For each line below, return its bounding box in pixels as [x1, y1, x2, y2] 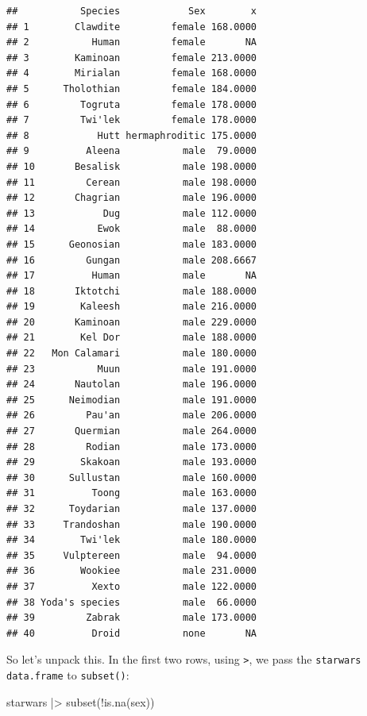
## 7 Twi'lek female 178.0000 [6, 114, 257, 126]
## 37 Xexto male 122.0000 [6, 580, 257, 592]
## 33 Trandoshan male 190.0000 [6, 518, 257, 530]
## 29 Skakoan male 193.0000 [6, 456, 257, 468]
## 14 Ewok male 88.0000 [6, 223, 257, 235]
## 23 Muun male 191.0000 [6, 363, 257, 375]
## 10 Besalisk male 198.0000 [6, 160, 257, 172]
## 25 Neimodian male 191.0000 [6, 394, 257, 406]
